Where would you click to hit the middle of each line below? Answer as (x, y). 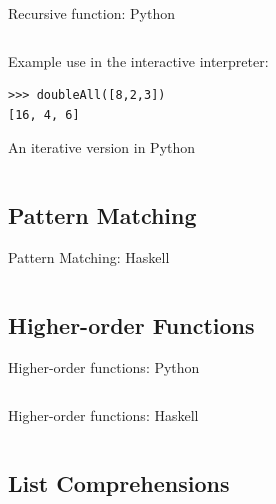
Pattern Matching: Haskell (89, 257)
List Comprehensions (119, 482)
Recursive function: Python (91, 13)
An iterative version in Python (102, 147)
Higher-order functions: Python (104, 366)
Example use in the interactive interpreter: (138, 60)
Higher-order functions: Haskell (103, 414)
